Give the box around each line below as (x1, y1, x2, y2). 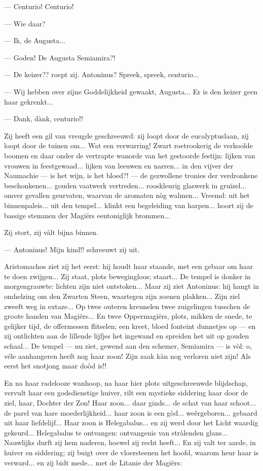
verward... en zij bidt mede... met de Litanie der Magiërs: (4, 457, 182, 467)
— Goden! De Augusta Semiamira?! (4, 52, 116, 62)
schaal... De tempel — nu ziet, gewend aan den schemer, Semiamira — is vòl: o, (4, 341, 252, 351)
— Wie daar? (4, 18, 46, 28)
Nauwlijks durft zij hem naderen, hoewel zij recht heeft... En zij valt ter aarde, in (4, 437, 256, 448)
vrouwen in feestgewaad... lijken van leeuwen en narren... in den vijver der (4, 160, 234, 171)
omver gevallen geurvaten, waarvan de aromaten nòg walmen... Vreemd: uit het (4, 190, 250, 200)
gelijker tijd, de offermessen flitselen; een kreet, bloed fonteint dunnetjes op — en (4, 320, 256, 331)
